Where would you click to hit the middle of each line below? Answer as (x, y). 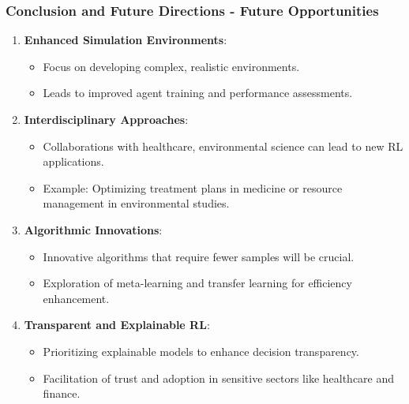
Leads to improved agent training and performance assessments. (198, 93)
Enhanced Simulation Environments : (126, 40)
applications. (73, 161)
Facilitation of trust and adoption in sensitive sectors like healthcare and (219, 378)
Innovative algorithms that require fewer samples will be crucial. (199, 256)
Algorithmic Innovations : (93, 229)
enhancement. (76, 298)
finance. (62, 393)
